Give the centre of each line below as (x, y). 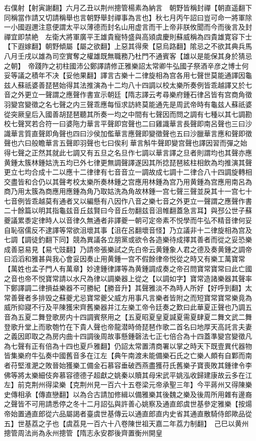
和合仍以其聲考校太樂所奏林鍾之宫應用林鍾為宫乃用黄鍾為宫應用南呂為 (138, 181)
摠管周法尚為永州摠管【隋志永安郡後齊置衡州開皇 (83, 433)
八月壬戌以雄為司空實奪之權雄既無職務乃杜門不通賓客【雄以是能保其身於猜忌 (128, 55)
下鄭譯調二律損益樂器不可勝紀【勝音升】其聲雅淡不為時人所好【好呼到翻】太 (128, 288)
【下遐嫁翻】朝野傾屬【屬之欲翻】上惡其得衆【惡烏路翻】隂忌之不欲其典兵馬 (128, 46)
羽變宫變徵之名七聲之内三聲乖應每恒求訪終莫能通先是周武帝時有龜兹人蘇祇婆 (128, 104)
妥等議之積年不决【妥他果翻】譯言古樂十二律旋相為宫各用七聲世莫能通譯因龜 (128, 75)
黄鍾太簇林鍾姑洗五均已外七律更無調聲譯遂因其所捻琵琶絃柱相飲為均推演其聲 (128, 162)
